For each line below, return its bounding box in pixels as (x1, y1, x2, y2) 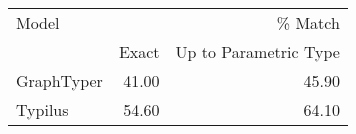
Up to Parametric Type (175, 40, 340, 63)
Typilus (16, 98, 69, 121)
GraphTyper (16, 69, 103, 92)
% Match (276, 11, 340, 34)
